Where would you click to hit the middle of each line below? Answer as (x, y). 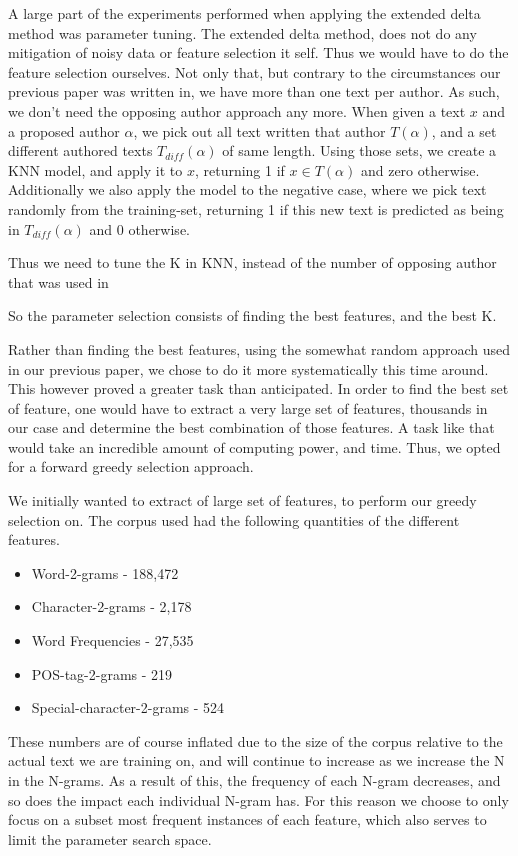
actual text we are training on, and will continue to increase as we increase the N (256, 760)
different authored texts (80, 150)
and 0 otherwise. (139, 228)
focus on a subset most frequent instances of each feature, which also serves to (247, 819)
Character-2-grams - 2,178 (111, 606)
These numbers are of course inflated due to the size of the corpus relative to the (255, 740)
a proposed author (64, 130)
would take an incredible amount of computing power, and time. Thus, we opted (254, 446)
